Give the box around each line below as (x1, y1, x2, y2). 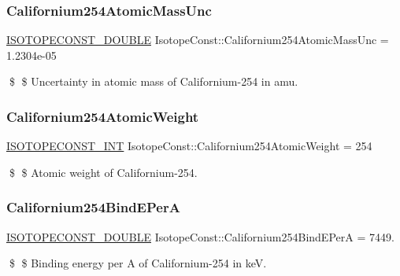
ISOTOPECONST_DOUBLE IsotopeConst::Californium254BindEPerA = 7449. (6, 228, 394, 245)
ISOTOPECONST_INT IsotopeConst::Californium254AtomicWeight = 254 (6, 138, 372, 154)
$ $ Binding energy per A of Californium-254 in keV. (9, 255, 267, 271)
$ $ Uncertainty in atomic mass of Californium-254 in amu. (9, 73, 298, 90)
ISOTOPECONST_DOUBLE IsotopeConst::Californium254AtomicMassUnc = (6, 31, 389, 48)
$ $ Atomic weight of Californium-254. (9, 164, 198, 180)
